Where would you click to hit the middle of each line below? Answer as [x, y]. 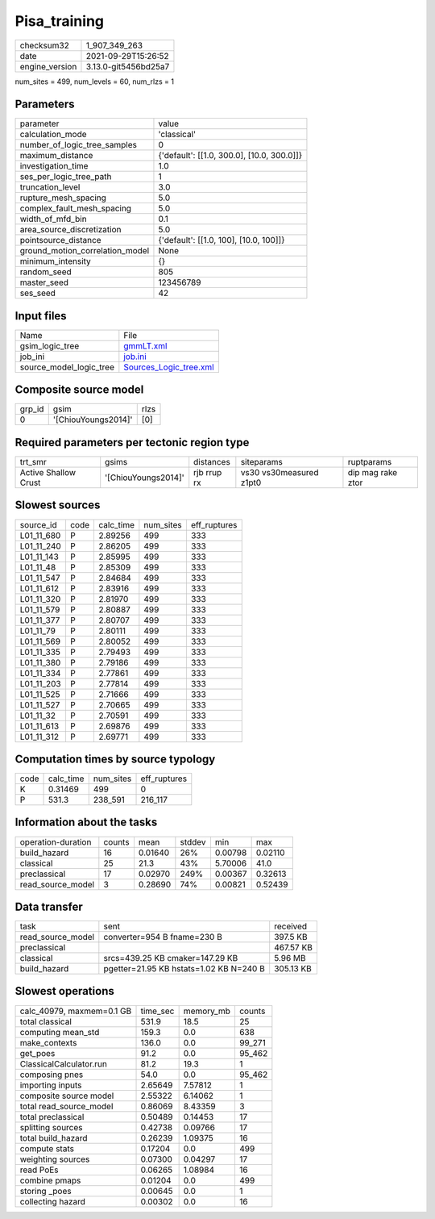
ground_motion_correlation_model [85, 251]
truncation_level [50, 187]
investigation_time [54, 166]
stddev [193, 841]
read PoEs [39, 1170]
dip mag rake [373, 472]
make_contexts [48, 1042]
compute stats [47, 1148]
